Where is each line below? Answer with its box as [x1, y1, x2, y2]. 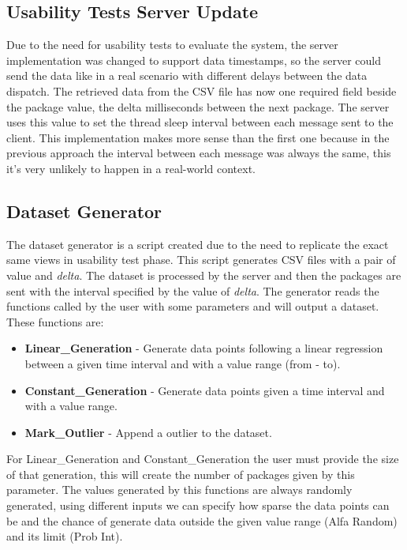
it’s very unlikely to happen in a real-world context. [6, 160, 256, 176]
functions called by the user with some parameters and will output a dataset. [6, 298, 379, 315]
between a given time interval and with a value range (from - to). [24, 355, 341, 371]
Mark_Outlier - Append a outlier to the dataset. [24, 424, 272, 440]
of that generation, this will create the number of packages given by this [6, 465, 355, 482]
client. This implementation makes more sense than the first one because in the [6, 129, 390, 145]
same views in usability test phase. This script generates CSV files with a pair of [6, 251, 396, 268]
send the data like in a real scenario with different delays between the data [6, 67, 368, 84]
